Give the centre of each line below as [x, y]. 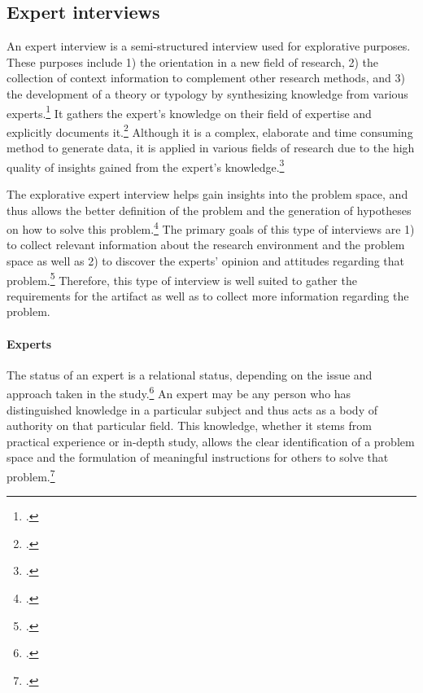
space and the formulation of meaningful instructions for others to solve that [198, 457]
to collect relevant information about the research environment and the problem [206, 245]
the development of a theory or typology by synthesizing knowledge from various [207, 93]
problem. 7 [31, 475]
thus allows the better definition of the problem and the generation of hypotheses [209, 210]
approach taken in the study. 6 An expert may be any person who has [179, 393]
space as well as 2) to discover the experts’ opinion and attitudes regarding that [206, 260]
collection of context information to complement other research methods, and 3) [206, 78]
